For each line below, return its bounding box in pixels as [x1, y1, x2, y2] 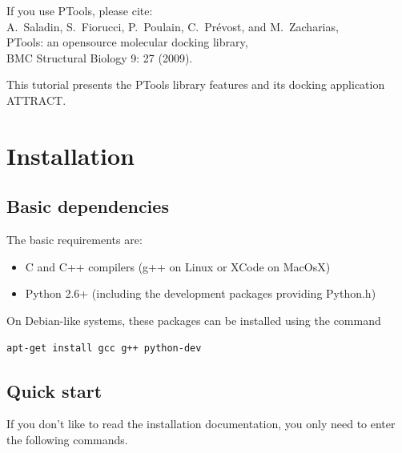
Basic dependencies [6, 194, 169, 218]
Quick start [6, 378, 103, 403]
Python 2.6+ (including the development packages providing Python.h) [25, 285, 376, 302]
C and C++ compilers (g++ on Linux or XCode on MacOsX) [25, 258, 331, 275]
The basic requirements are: [6, 231, 143, 248]
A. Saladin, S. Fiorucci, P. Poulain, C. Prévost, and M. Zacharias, [6, 18, 339, 34]
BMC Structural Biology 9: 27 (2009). [6, 49, 193, 66]
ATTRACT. [6, 91, 66, 108]
